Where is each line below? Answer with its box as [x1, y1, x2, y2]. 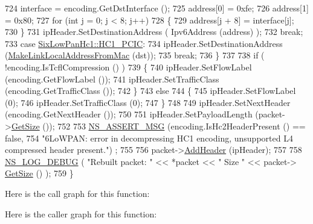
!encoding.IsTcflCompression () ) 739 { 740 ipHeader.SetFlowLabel [5, 60, 252, 73]
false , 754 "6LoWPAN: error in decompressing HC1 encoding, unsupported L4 [5, 131, 293, 144]
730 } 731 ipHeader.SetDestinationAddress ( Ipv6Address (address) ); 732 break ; [5, 25, 303, 38]
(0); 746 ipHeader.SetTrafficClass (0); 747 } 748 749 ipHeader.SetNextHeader [5, 96, 291, 108]
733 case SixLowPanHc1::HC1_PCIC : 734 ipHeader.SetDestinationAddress [5, 37, 283, 49]
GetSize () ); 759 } [5, 167, 74, 179]
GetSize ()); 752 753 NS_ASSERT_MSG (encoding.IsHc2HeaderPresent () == [11, 119, 306, 132]
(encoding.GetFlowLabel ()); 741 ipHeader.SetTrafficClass [5, 72, 219, 85]
